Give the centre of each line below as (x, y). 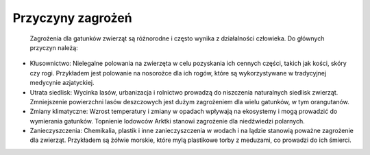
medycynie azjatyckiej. (62, 83)
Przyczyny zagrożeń (73, 18)
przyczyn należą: (54, 47)
